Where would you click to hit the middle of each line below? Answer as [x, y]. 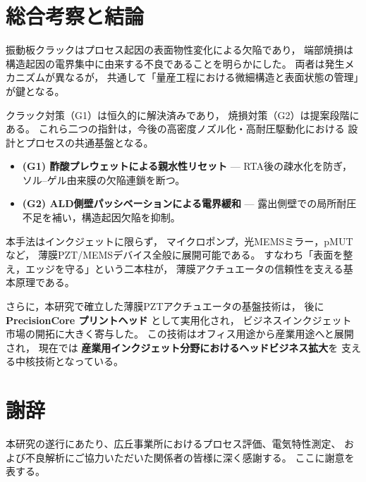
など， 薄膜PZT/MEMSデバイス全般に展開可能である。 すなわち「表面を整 [179, 255]
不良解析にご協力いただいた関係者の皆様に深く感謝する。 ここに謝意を [190, 457]
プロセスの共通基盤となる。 [89, 142]
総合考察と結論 [75, 16]
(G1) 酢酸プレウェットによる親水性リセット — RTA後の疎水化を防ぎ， [187, 166]
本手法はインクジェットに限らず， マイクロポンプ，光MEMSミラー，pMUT [179, 241]
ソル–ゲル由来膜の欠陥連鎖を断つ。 [104, 179]
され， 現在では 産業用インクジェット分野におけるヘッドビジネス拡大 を [172, 347]
